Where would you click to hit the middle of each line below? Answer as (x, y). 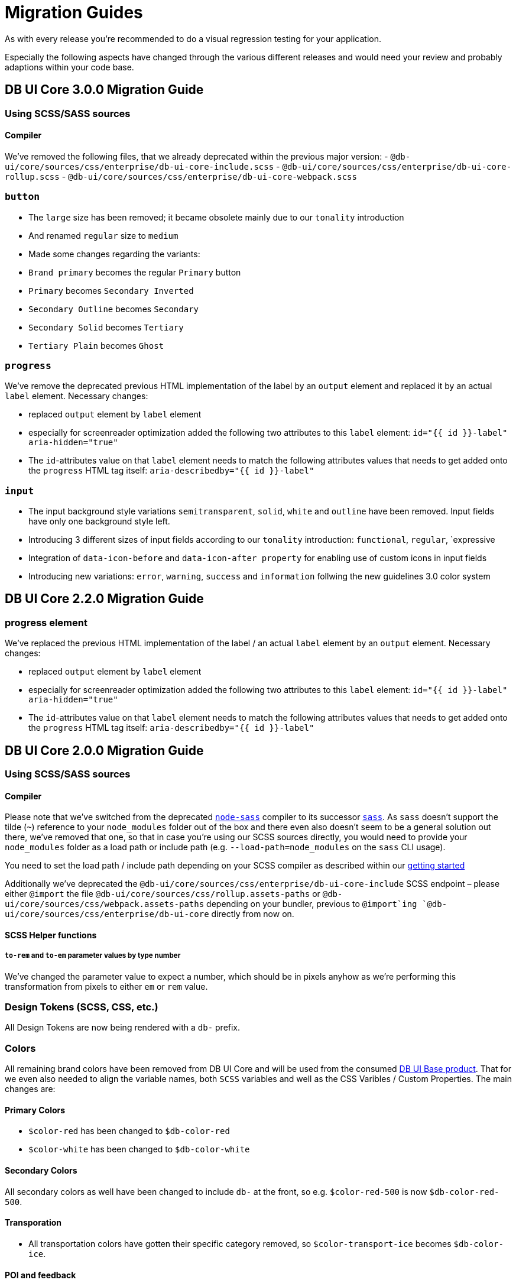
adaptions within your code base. (69, 67)
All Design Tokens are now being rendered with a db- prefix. (123, 1028)
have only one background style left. (99, 521)
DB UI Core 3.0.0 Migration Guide (104, 90)
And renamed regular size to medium (103, 235)
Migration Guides (74, 12)
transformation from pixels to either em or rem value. (106, 986)
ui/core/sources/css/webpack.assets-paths (105, 904)
